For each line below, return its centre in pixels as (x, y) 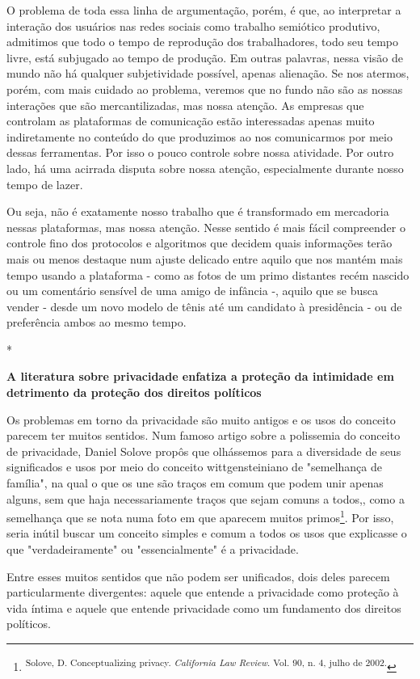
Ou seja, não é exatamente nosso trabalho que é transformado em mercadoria (198, 211)
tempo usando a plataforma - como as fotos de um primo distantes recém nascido (208, 274)
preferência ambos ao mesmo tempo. (97, 322)
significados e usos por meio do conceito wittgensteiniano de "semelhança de (194, 467)
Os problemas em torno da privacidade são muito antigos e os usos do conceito (201, 419)
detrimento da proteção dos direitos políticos (134, 392)
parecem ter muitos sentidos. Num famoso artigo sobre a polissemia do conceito (204, 435)
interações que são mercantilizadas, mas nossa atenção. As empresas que (185, 105)
